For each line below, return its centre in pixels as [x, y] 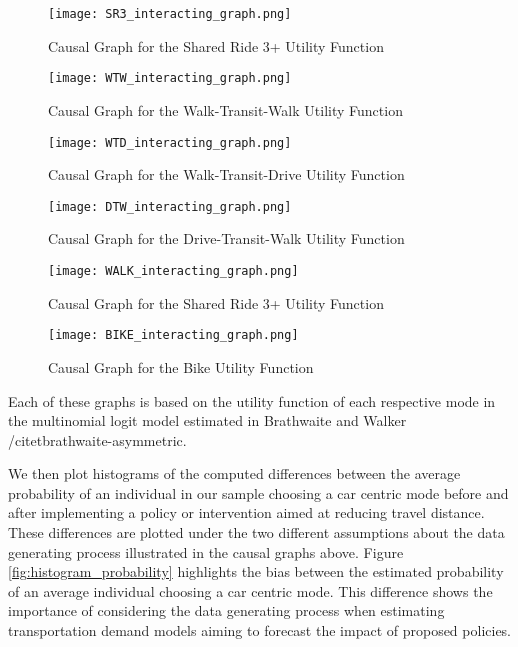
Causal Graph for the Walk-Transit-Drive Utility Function [226, 174]
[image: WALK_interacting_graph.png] [173, 271]
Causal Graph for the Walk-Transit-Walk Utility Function [225, 109]
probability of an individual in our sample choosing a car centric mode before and [258, 492]
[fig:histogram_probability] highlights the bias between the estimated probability [256, 571]
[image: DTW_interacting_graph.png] [170, 206]
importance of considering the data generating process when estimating [226, 610]
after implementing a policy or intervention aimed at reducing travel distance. [246, 512]
